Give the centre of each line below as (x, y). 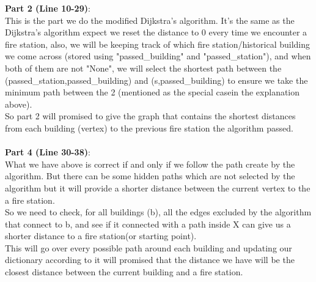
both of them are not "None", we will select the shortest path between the (143, 68)
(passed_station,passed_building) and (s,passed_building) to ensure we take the (156, 80)
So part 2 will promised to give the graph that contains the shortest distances (150, 116)
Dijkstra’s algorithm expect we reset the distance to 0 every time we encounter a (156, 32)
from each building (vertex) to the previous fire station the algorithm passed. (149, 128)
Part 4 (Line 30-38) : (48, 152)
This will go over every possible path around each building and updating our (149, 247)
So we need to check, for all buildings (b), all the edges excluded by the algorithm (158, 212)
